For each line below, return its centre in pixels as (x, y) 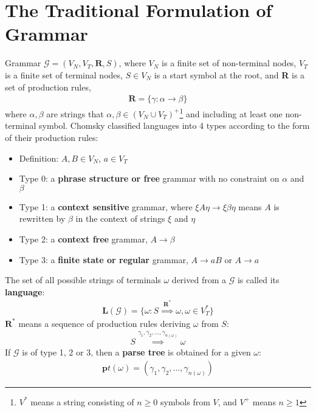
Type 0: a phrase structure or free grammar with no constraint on (149, 178)
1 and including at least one (231, 113)
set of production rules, (48, 87)
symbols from (185, 401)
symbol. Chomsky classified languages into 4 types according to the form (174, 125)
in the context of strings (120, 218)
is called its (258, 280)
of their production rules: (52, 137)
